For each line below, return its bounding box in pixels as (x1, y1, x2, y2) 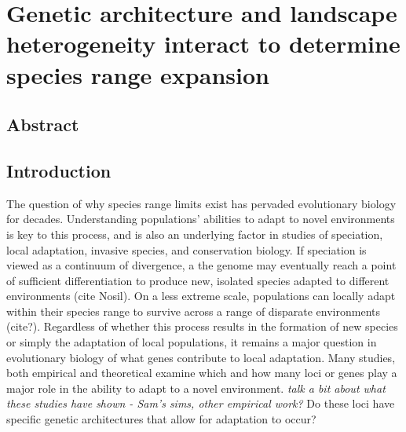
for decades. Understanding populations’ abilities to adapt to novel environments (6, 211, 395, 227)
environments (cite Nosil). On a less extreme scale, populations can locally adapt (6, 287, 396, 304)
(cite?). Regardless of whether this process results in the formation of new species (6, 318, 398, 335)
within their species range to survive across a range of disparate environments (6, 302, 381, 319)
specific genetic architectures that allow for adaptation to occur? (6, 411, 316, 427)
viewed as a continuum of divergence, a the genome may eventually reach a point (6, 257, 397, 273)
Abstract (6, 112, 79, 137)
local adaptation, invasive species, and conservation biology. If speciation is (6, 241, 367, 258)
